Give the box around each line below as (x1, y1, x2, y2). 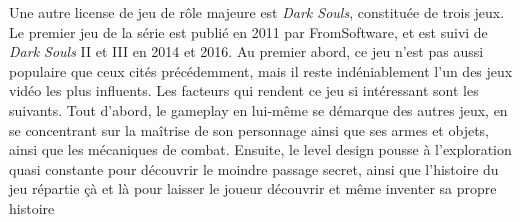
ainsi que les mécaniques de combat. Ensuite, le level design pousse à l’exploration (9, 139, 512, 160)
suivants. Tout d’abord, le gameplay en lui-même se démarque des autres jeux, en (9, 99, 508, 120)
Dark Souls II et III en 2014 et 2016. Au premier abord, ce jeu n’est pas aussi (9, 41, 484, 62)
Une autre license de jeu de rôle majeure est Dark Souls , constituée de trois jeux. (9, 2, 505, 22)
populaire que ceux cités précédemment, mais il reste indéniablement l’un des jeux (9, 60, 513, 81)
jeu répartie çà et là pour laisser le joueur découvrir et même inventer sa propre (9, 178, 497, 199)
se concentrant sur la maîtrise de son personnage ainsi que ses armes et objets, (9, 119, 490, 140)
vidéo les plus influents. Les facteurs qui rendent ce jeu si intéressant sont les (9, 80, 479, 101)
